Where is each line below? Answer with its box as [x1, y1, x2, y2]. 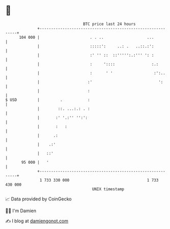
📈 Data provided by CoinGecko [5, 196, 72, 202]
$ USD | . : [5, 97, 90, 103]
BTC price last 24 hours [83, 21, 136, 27]
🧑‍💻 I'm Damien [5, 208, 37, 214]
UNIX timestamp [92, 186, 125, 192]
